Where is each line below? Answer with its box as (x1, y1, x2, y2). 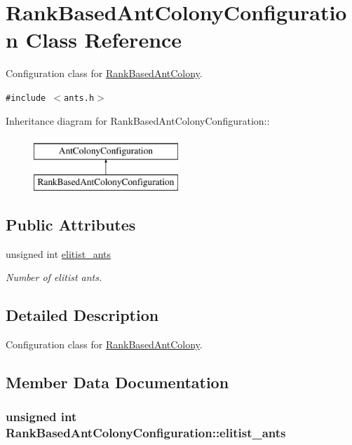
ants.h (64, 93, 95, 103)
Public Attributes (6, 213, 136, 235)
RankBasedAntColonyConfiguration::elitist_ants (6, 424, 286, 441)
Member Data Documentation (6, 371, 229, 392)
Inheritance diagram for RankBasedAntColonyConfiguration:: (6, 113, 270, 128)
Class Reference (25, 25, 182, 54)
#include (6, 93, 46, 103)
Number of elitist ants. (6, 270, 102, 285)
